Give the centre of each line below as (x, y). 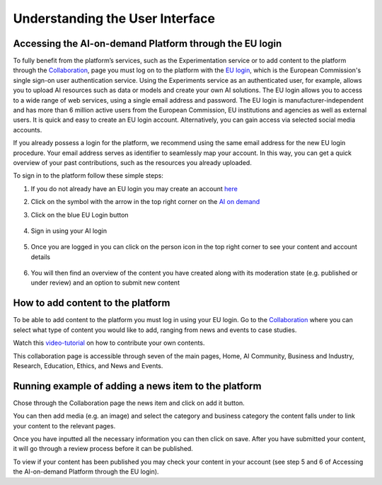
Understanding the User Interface (114, 18)
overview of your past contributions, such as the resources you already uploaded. (133, 162)
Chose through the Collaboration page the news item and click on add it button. (129, 403)
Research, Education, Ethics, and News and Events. (88, 365)
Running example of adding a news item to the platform (137, 386)
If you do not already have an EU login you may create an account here (134, 188)
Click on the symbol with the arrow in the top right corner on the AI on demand (145, 202)
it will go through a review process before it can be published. (103, 449)
